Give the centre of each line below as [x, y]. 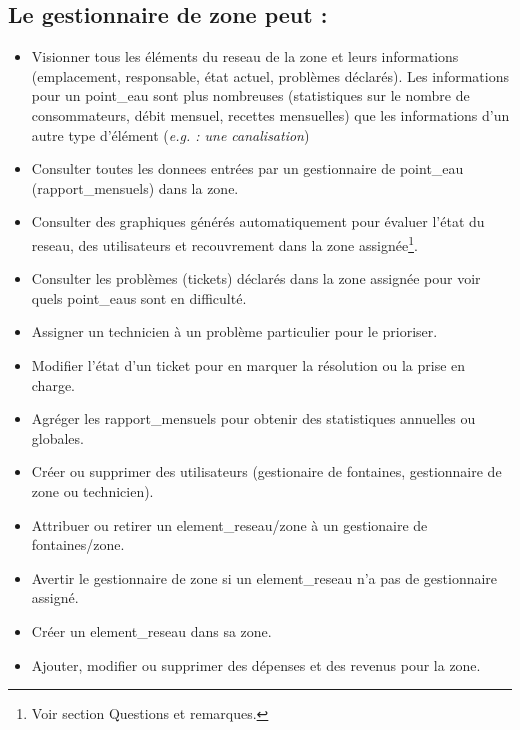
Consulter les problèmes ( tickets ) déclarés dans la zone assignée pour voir [256, 278]
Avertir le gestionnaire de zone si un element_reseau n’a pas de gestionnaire [264, 577]
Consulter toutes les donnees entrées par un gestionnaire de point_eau [247, 168]
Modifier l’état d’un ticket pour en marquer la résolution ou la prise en [248, 364]
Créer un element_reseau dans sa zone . [151, 630]
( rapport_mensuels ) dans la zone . [135, 187]
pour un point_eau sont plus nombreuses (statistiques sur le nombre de [250, 95]
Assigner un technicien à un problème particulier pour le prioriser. [234, 331]
